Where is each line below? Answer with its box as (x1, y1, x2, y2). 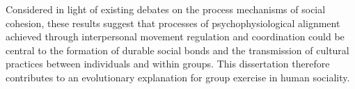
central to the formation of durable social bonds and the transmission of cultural (6, 42, 349, 57)
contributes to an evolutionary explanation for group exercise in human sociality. (6, 70, 350, 84)
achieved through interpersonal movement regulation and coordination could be (6, 29, 345, 44)
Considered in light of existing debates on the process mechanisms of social (6, 2, 326, 16)
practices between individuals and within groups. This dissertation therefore (6, 56, 330, 71)
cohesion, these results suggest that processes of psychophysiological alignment (6, 15, 340, 30)
